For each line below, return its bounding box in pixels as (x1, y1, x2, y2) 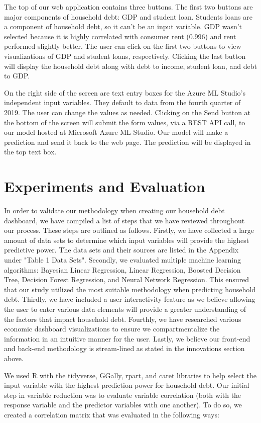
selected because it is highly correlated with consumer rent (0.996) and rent (4, 31, 236, 41)
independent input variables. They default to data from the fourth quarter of (4, 97, 241, 108)
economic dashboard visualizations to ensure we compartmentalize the (4, 323, 220, 334)
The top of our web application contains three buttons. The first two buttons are (4, 2, 253, 12)
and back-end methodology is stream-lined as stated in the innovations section (4, 343, 245, 354)
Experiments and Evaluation (4, 176, 205, 197)
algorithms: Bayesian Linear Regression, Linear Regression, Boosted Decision (4, 264, 241, 275)
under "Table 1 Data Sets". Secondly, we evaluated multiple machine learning (4, 255, 241, 265)
